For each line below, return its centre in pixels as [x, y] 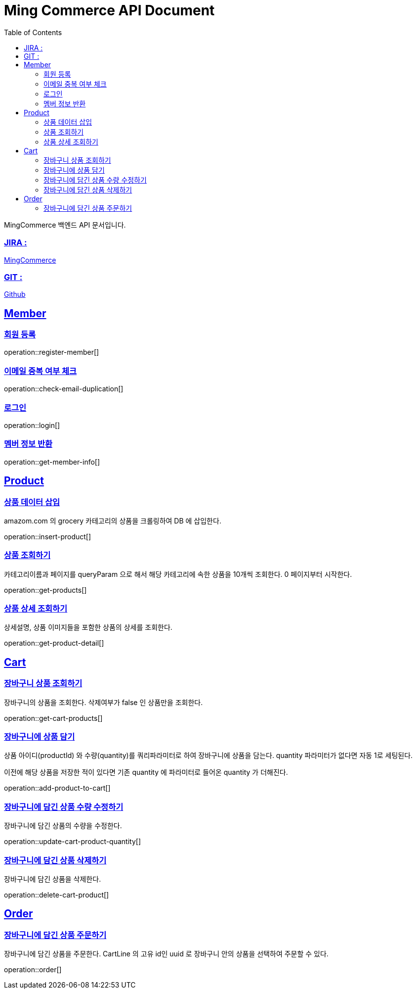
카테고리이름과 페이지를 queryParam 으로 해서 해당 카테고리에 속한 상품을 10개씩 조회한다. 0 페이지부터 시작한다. [178, 574]
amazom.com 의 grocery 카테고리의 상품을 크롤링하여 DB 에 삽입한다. [113, 520]
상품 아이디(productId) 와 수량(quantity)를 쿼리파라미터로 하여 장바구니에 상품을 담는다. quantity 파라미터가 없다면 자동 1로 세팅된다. [208, 756]
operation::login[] [32, 425]
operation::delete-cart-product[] [57, 895]
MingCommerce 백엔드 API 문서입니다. [65, 225]
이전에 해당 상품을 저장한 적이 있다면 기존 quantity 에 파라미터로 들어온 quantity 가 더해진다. [146, 772]
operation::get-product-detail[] [54, 643]
